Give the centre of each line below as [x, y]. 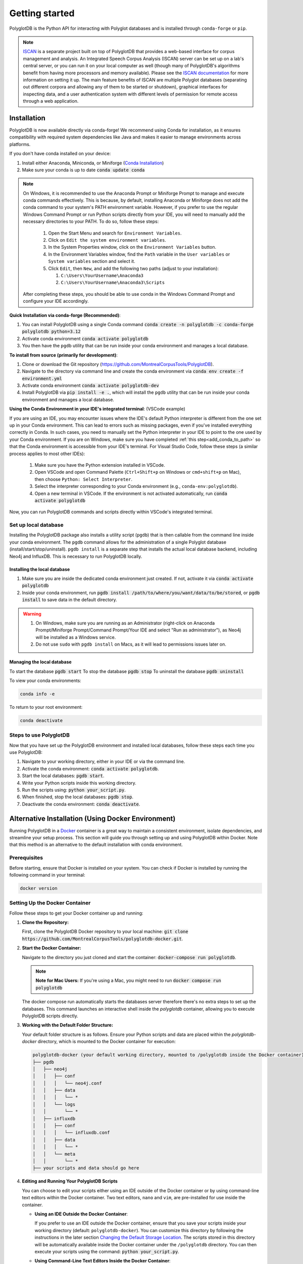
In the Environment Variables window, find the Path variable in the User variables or [139, 254]
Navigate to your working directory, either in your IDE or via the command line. [104, 761]
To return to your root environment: [46, 707]
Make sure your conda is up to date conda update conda [83, 170]
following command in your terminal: [47, 875]
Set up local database [37, 525]
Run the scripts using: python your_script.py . [74, 790]
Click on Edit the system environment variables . [107, 240]
